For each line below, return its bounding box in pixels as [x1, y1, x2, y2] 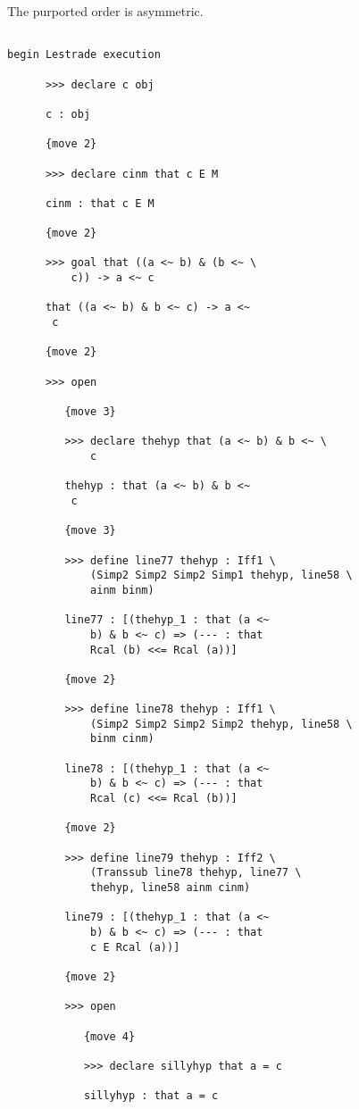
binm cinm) [90, 732, 154, 746]
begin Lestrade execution [7, 48, 161, 62]
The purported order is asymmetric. [7, 2, 204, 20]
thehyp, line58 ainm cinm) [90, 881, 251, 894]
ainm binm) [90, 583, 154, 596]
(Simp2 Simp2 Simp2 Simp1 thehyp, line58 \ [90, 569, 353, 582]
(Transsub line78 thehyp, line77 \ [90, 866, 302, 880]
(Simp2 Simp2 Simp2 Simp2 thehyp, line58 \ [90, 717, 353, 730]
